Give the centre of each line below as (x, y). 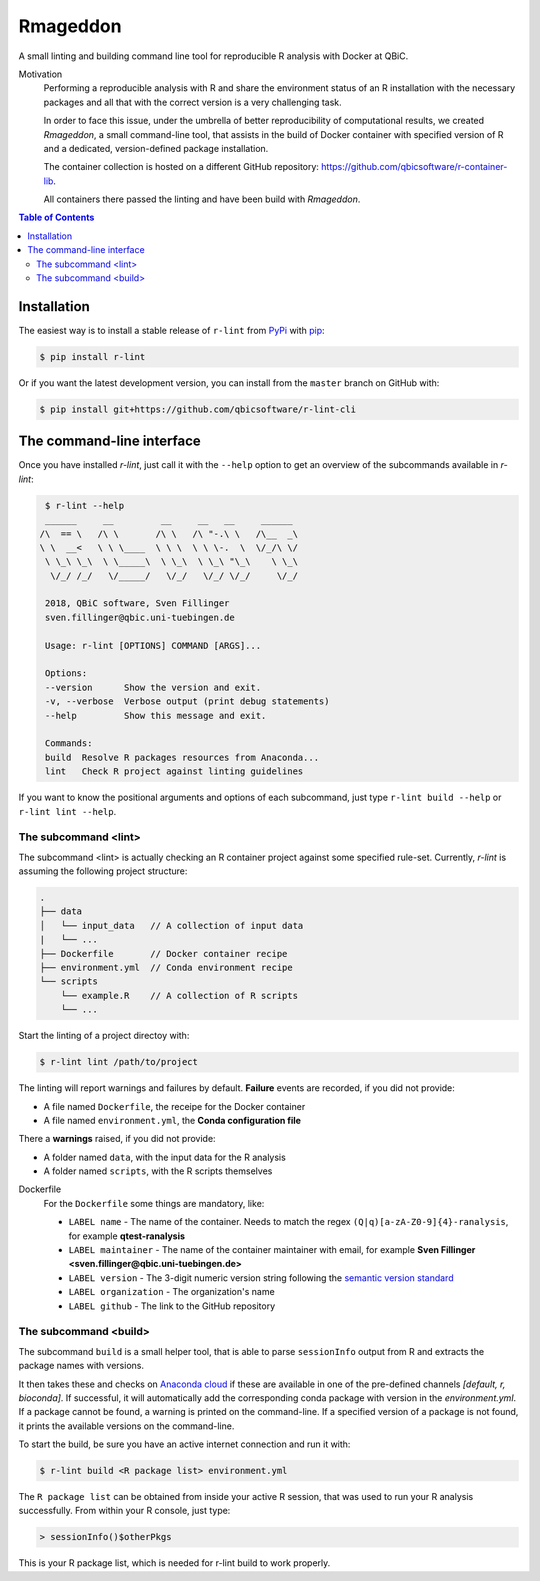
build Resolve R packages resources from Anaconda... (182, 757)
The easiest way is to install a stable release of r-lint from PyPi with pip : (171, 330)
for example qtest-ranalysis (126, 1236)
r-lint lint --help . (67, 811)
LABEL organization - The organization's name (171, 1292)
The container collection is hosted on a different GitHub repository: (181, 167)
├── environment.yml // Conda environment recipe (166, 968)
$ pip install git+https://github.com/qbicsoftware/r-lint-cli (198, 409)
